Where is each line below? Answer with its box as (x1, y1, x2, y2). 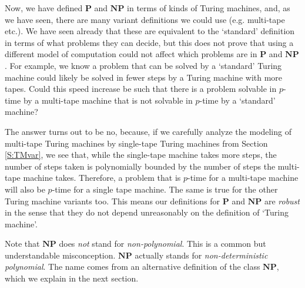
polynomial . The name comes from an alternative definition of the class (5, 260, 260, 273)
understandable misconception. (5, 249, 116, 261)
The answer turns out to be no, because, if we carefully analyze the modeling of (5, 125, 291, 137)
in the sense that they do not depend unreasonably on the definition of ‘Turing (5, 206, 289, 219)
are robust (264, 194, 300, 207)
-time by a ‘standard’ (199, 94, 276, 106)
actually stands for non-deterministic (135, 249, 268, 261)
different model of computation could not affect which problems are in (5, 48, 257, 60)
